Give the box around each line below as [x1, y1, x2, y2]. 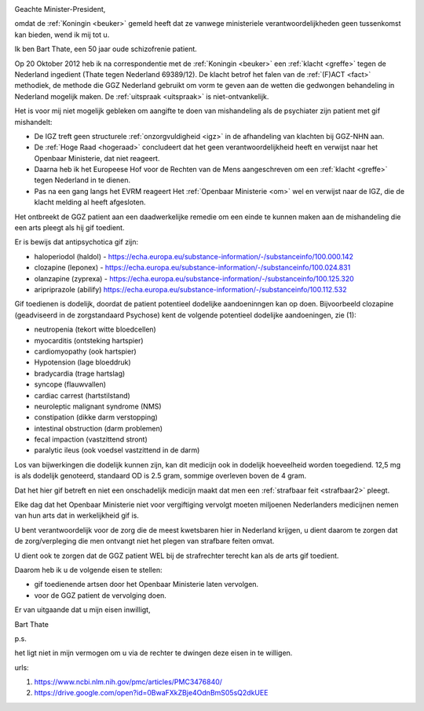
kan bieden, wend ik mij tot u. [14, 30, 110, 39]
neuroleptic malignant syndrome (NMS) [34, 401, 162, 411]
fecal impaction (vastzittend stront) [34, 434, 148, 444]
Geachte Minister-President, [14, 5, 106, 13]
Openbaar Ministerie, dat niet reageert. [34, 153, 160, 163]
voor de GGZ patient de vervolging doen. [34, 590, 166, 600]
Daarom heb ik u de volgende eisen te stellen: [14, 565, 163, 574]
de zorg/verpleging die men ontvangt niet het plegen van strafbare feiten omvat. [14, 537, 275, 546]
